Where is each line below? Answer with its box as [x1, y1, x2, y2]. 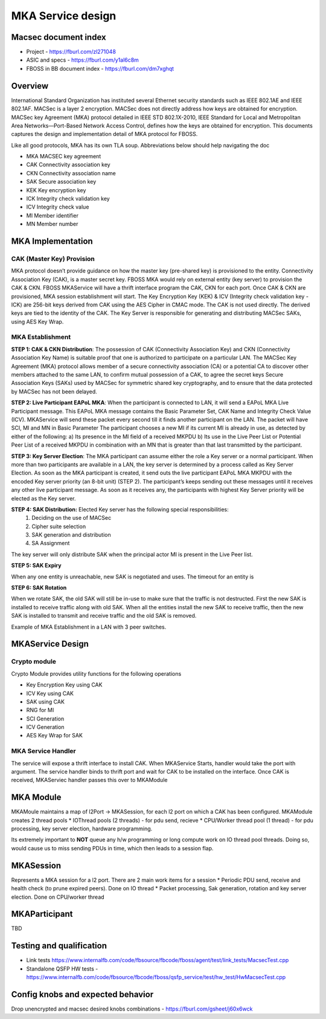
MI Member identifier [26, 212, 78, 219]
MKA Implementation [11, 236, 93, 247]
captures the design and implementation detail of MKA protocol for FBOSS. [11, 131, 198, 138]
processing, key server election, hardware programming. [11, 825, 153, 832]
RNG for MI [26, 707, 54, 714]
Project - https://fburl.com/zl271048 [26, 48, 116, 56]
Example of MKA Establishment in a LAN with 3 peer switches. [11, 623, 167, 630]
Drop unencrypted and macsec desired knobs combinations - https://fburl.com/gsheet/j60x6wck [11, 1005, 253, 1012]
